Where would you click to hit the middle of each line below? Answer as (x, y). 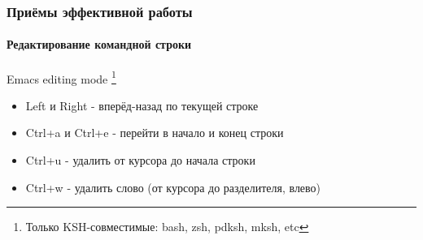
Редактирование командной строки (99, 44)
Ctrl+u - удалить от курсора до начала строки (140, 160)
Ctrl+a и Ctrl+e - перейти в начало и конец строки (155, 133)
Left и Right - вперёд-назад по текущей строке (142, 105)
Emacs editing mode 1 (61, 77)
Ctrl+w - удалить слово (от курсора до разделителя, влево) (173, 187)
